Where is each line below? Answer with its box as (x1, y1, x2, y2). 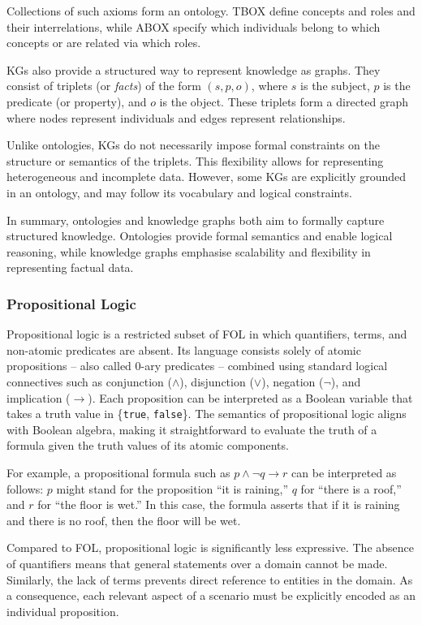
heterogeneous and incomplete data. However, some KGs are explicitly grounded (6, 168, 407, 185)
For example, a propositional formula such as (6, 463, 230, 481)
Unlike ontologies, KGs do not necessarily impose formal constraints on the (6, 136, 381, 153)
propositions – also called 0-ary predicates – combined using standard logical (6, 357, 388, 374)
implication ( (6, 389, 71, 406)
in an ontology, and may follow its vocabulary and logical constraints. (6, 183, 352, 200)
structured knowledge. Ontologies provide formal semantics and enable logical (6, 227, 393, 244)
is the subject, (300, 77, 370, 94)
